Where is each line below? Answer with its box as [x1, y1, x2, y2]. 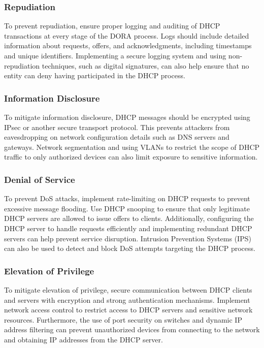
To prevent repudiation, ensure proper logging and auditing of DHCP [4, 20, 220, 31]
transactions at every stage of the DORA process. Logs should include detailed [4, 30, 249, 41]
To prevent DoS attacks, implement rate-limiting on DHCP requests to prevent [4, 193, 250, 204]
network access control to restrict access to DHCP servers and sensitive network [4, 304, 253, 315]
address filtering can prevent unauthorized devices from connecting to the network [4, 324, 260, 335]
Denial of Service [4, 173, 75, 185]
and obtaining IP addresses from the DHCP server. [4, 334, 163, 344]
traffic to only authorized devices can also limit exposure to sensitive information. [4, 151, 258, 162]
